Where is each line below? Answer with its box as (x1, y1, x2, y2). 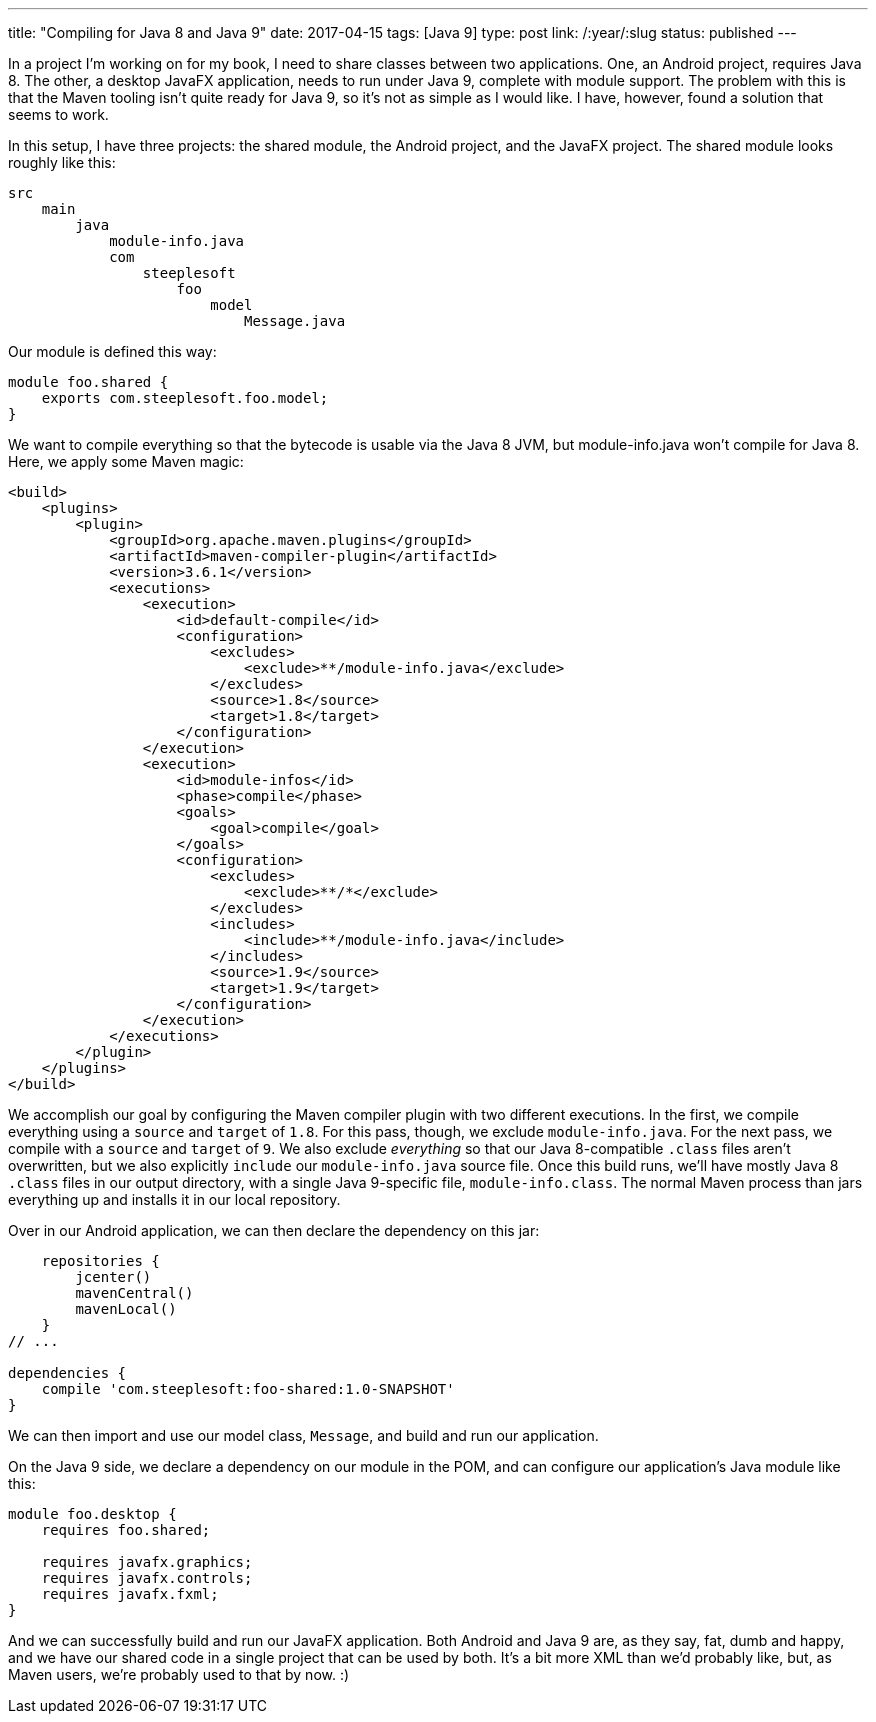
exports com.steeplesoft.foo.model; (41, 390, 329, 406)
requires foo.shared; (41, 1522, 211, 1538)
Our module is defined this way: (8, 343, 217, 360)
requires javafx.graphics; (41, 1554, 253, 1570)
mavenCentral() (75, 1285, 194, 1301)
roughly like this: (8, 154, 116, 171)
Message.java (244, 313, 346, 329)
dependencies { (8, 1365, 127, 1381)
